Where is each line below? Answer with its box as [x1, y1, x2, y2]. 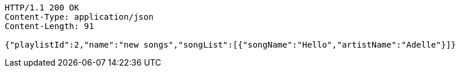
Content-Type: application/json [5, 12, 154, 21]
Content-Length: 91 [5, 21, 94, 31]
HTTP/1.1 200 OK [5, 3, 79, 12]
